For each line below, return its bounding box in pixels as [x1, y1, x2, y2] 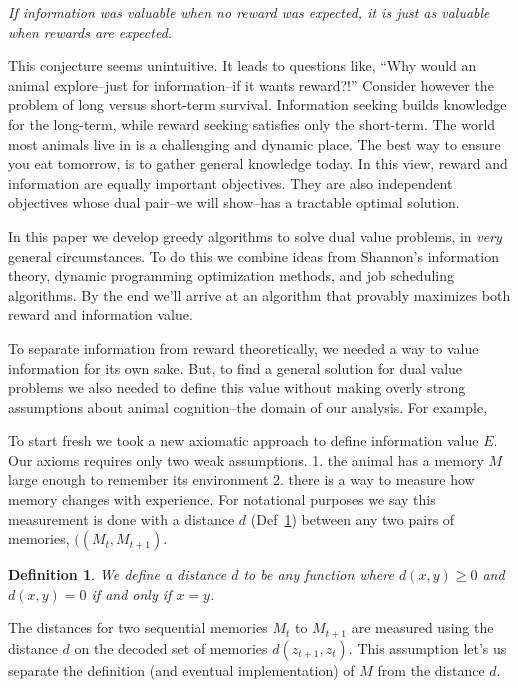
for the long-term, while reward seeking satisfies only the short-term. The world [8, 113, 496, 134]
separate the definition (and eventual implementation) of [8, 659, 355, 680]
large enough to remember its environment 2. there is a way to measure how [8, 469, 475, 490]
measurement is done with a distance [8, 508, 235, 529]
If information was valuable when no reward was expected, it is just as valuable [8, 2, 490, 22]
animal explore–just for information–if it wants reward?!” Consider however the [8, 74, 494, 95]
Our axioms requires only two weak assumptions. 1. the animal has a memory [8, 449, 484, 470]
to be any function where [243, 564, 394, 585]
